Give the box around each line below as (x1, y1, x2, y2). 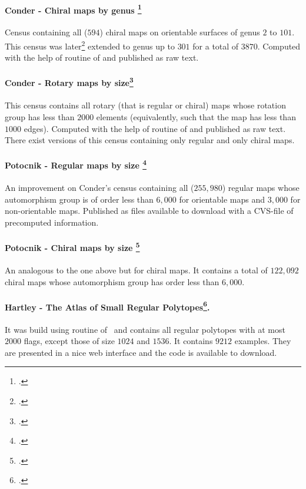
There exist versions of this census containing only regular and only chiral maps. (5, 134, 295, 146)
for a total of (192, 39, 239, 52)
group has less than (5, 110, 75, 123)
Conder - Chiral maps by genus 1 (5, 2, 142, 16)
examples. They (234, 335, 291, 347)
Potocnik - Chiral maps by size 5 (5, 240, 140, 253)
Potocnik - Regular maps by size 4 (5, 157, 147, 171)
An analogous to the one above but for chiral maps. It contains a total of (5, 264, 268, 276)
